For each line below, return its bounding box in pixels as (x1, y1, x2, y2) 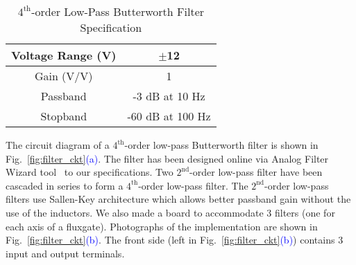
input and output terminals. (6, 246, 125, 260)
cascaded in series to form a (6, 178, 124, 192)
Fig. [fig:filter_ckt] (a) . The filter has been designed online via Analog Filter (6, 151, 329, 165)
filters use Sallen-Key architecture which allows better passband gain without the (6, 192, 351, 206)
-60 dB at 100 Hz (127, 108, 211, 124)
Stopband (40, 108, 87, 124)
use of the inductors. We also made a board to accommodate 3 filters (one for (6, 205, 335, 219)
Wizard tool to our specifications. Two (6, 165, 173, 179)
